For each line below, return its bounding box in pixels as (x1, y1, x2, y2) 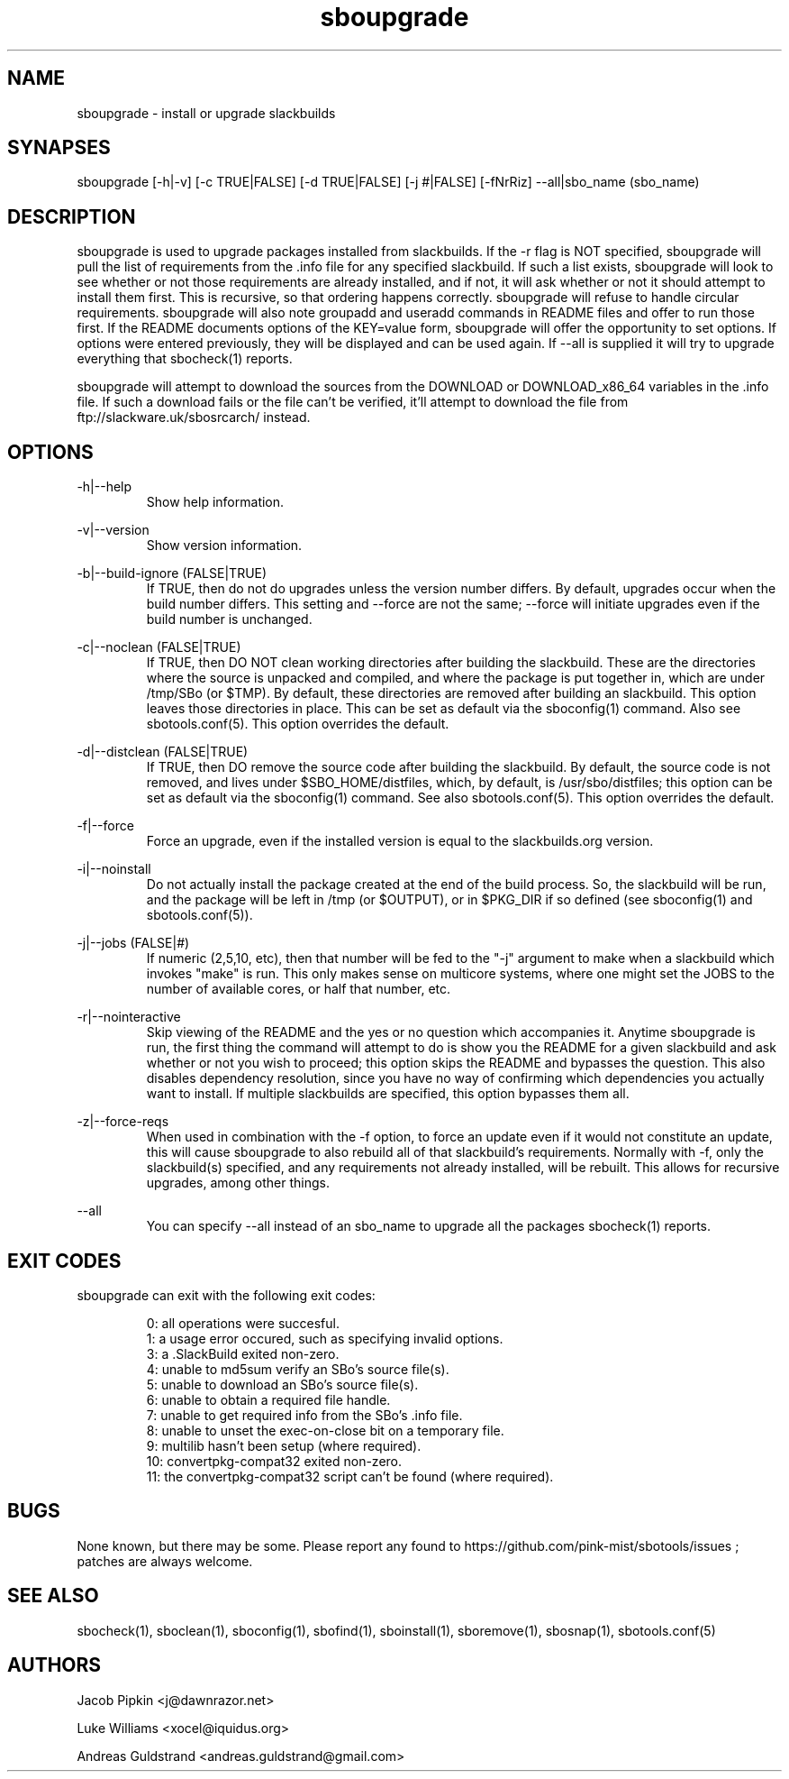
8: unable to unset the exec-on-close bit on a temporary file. (146, 1422, 504, 1438)
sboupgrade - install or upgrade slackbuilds (77, 105, 336, 121)
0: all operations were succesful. (146, 1315, 340, 1331)
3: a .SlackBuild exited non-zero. (146, 1345, 340, 1362)
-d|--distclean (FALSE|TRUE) (77, 744, 249, 760)
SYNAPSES (7, 136, 111, 160)
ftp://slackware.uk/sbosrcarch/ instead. (77, 409, 311, 426)
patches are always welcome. (77, 1553, 253, 1569)
